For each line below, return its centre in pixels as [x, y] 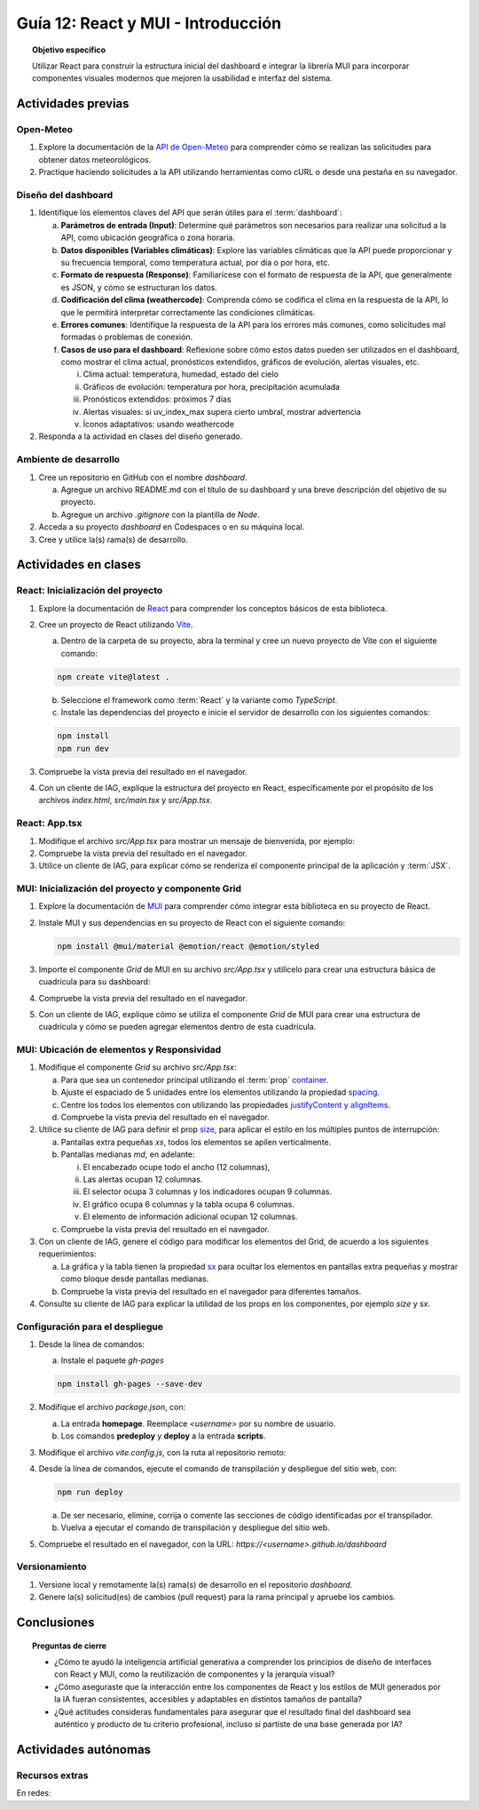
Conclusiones [55, 1623]
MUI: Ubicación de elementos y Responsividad [119, 1050]
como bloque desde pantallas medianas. [135, 1279]
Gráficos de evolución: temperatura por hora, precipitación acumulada [212, 387]
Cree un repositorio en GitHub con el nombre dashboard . [143, 477]
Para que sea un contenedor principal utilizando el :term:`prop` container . [195, 1080]
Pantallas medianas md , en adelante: [128, 1154]
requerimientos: [67, 1254]
